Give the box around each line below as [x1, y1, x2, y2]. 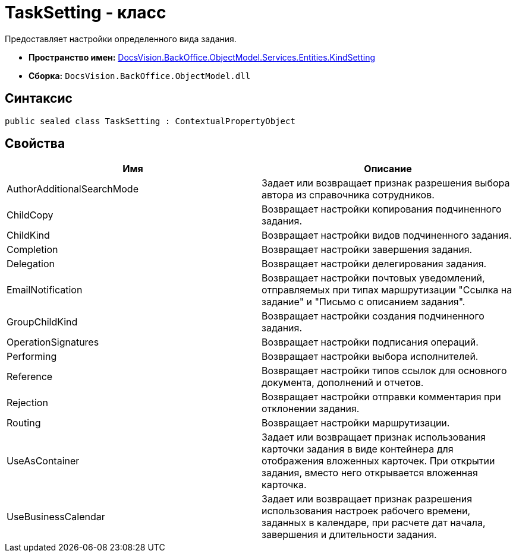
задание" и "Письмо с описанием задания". [262, 296, 465, 308]
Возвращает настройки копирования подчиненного [262, 203, 502, 216]
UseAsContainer [7, 455, 80, 467]
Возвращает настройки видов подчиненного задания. [262, 229, 512, 242]
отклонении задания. [262, 403, 360, 415]
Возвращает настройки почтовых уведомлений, [262, 272, 485, 284]
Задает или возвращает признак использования [262, 431, 486, 444]
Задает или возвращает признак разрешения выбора [262, 177, 510, 189]
